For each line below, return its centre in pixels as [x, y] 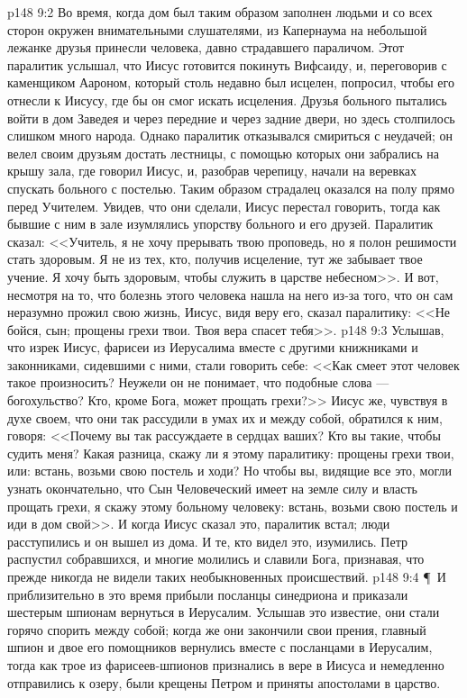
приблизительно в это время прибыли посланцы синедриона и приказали [208, 594]
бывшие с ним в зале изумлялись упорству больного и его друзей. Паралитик [220, 224]
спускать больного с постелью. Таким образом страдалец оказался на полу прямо [231, 188]
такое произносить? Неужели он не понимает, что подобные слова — [198, 382]
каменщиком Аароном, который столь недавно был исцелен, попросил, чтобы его [231, 82]
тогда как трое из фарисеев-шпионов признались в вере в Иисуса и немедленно [226, 664]
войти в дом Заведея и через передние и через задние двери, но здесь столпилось [231, 118]
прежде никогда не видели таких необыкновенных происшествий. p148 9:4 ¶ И [227, 576]
